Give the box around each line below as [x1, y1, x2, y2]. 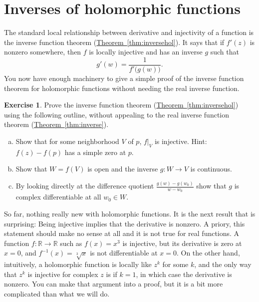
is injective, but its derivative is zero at [122, 237, 242, 248]
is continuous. [190, 163, 232, 174]
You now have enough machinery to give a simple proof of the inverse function [4, 72, 244, 83]
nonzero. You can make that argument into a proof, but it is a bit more [4, 278, 223, 289]
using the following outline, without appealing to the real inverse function [4, 109, 230, 119]
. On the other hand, [176, 247, 240, 258]
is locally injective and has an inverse [89, 46, 203, 57]
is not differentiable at [90, 247, 158, 258]
